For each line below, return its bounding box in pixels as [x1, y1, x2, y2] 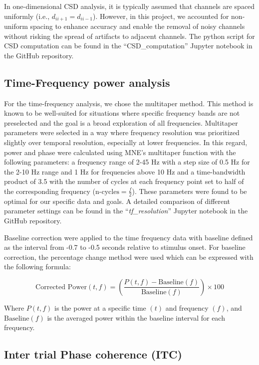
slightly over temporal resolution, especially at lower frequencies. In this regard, [4, 137, 248, 147]
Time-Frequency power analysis [4, 74, 170, 90]
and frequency [165, 302, 209, 313]
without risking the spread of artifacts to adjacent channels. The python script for [4, 30, 255, 41]
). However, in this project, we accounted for [93, 10, 229, 21]
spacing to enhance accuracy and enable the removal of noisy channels [30, 21, 245, 31]
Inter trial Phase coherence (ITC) [4, 347, 182, 362]
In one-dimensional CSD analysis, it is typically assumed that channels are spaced [4, 1, 255, 11]
